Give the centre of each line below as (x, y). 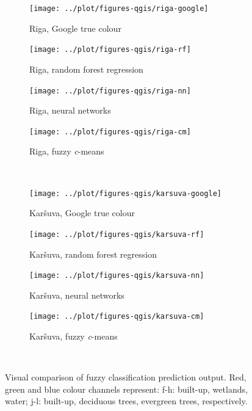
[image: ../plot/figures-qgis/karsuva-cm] (117, 317)
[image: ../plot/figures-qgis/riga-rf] (110, 50)
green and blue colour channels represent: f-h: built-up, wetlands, (126, 389)
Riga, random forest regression (86, 69)
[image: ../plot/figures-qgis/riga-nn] (110, 91)
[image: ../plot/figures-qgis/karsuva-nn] (117, 276)
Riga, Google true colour (75, 28)
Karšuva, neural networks (77, 295)
